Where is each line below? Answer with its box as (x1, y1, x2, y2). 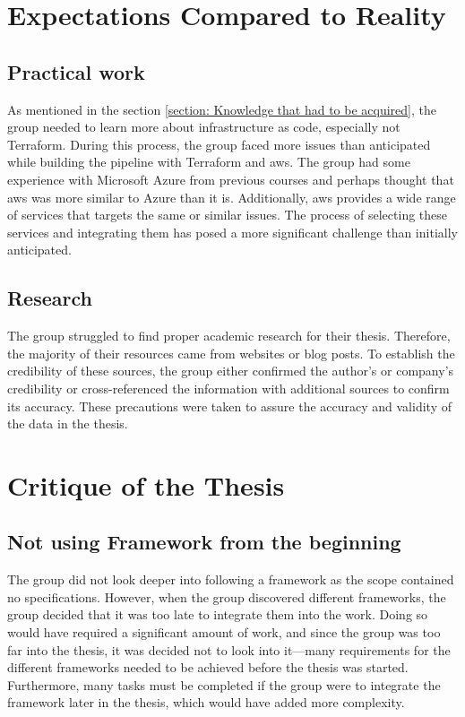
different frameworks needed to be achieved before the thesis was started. (7, 658, 409, 677)
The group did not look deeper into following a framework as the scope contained (7, 570, 454, 589)
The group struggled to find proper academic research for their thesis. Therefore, (7, 326, 451, 345)
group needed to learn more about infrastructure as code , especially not (7, 117, 400, 136)
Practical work (7, 57, 145, 85)
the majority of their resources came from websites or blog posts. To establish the (7, 343, 455, 362)
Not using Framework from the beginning (7, 528, 401, 556)
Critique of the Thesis (7, 466, 285, 503)
